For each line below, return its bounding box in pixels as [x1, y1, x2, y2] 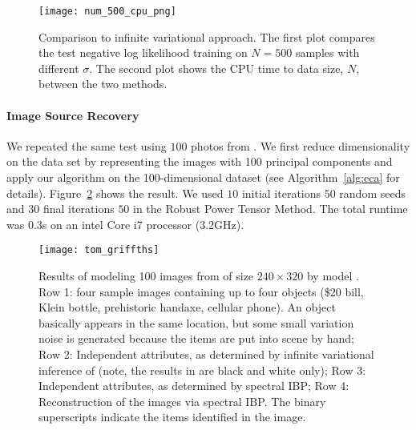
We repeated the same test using [6, 137, 167, 154]
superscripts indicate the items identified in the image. [38, 408, 306, 425]
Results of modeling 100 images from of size [38, 267, 254, 284]
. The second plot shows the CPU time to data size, [89, 59, 344, 76]
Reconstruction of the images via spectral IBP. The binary [38, 392, 326, 409]
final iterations [42, 200, 115, 217]
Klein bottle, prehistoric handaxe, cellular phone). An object [38, 299, 336, 315]
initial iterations [241, 184, 321, 201]
